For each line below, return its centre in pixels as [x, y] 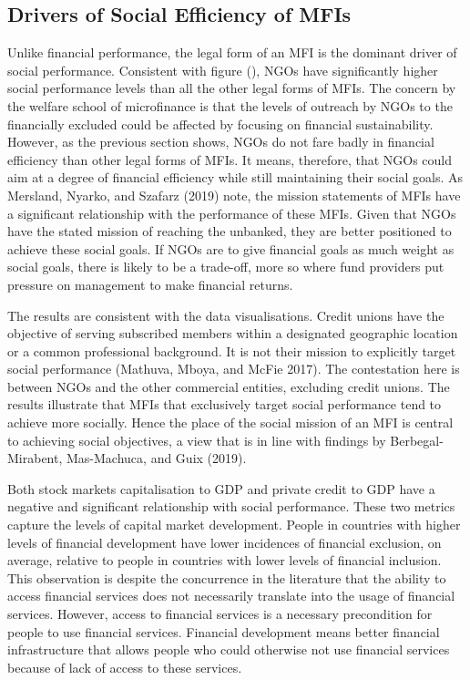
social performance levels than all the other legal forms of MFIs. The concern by [232, 88]
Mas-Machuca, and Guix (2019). [157, 458]
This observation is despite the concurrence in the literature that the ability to [227, 577]
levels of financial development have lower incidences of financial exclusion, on [225, 542]
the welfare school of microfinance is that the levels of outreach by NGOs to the [230, 105]
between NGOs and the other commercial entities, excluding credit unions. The [229, 386]
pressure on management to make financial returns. [150, 284]
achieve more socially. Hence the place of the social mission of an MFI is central [230, 422]
